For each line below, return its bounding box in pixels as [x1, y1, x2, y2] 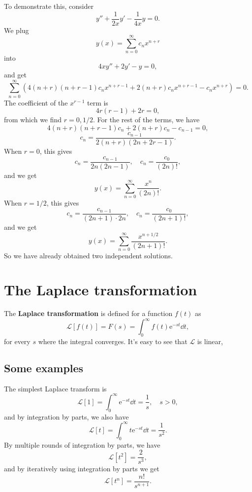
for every [4, 336, 31, 347]
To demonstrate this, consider [4, 1, 94, 11]
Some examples [4, 360, 84, 376]
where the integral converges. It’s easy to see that [38, 336, 188, 347]
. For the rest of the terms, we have [93, 114, 200, 125]
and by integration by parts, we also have [4, 411, 129, 422]
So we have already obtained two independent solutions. [4, 250, 173, 261]
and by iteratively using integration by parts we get [4, 463, 159, 474]
